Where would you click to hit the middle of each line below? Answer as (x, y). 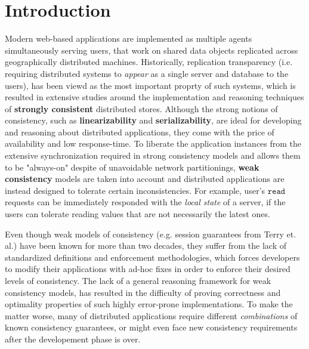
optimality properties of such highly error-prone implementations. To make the (149, 304)
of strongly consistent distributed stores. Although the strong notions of (141, 108)
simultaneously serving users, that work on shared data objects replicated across (152, 50)
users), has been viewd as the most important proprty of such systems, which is (150, 85)
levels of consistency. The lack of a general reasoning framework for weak (138, 280)
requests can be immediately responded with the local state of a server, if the (145, 202)
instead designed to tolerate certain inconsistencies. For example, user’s (135, 190)
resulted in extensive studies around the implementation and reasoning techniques (154, 97)
